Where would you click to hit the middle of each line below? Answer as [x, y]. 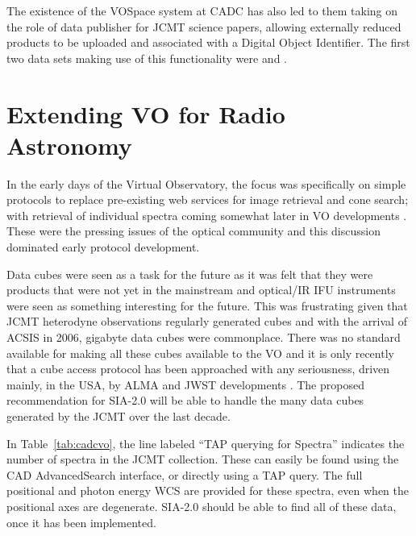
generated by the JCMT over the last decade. [119, 416]
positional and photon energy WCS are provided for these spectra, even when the [208, 490]
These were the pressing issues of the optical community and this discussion [193, 231]
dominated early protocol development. [103, 247]
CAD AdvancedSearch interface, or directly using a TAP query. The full [185, 474]
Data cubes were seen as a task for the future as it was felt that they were [190, 274]
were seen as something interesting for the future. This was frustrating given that [207, 305]
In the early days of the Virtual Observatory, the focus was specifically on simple [206, 183]
